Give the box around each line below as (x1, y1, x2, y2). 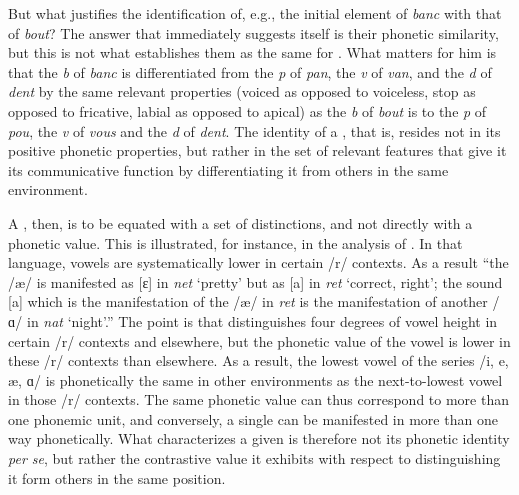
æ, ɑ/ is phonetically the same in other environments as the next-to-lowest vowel (8, 369, 503, 390)
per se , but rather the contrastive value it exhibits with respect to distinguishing (8, 448, 501, 469)
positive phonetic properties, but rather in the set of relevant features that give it (8, 140, 507, 161)
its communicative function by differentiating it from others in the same (8, 159, 449, 180)
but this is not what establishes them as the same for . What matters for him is (8, 42, 497, 63)
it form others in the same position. (8, 467, 226, 488)
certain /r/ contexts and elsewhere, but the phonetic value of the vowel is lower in (8, 330, 511, 351)
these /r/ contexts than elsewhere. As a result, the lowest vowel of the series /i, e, (8, 350, 509, 371)
